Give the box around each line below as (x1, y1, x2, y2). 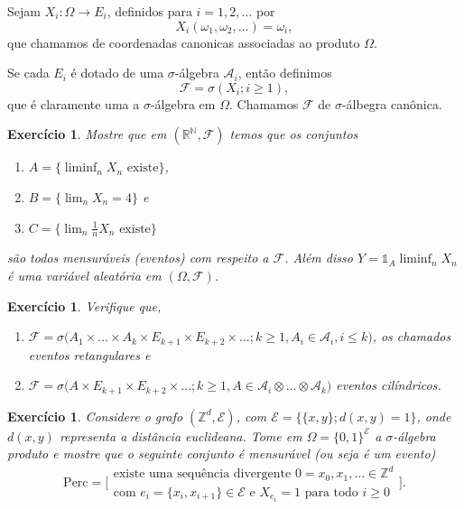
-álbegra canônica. (341, 94, 442, 113)
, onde (416, 406, 451, 425)
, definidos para (107, 2, 192, 20)
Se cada (7, 63, 50, 82)
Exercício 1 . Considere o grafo (7, 406, 183, 425)
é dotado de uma (70, 63, 164, 82)
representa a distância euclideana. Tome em (59, 426, 302, 445)
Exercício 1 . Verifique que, (7, 296, 162, 315)
